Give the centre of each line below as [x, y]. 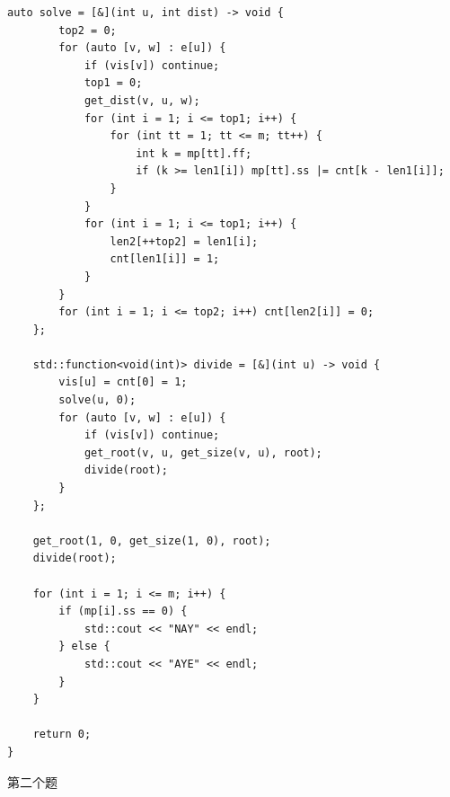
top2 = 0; [88, 30]
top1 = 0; [113, 83]
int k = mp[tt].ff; [194, 153]
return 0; [62, 735]
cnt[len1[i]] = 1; [165, 259]
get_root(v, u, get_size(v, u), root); [203, 452]
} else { [84, 646]
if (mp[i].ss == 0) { [123, 611]
